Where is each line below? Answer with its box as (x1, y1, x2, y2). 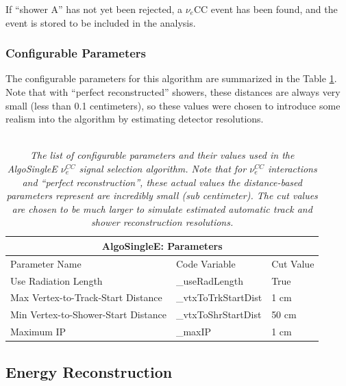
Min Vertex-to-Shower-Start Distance (10, 307, 166, 322)
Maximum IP (10, 324, 66, 339)
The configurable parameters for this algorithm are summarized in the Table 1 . (5, 71, 337, 86)
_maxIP (175, 324, 212, 339)
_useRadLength (175, 273, 243, 287)
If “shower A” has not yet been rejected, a (5, 2, 183, 16)
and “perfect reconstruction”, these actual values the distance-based (22, 175, 302, 189)
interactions (267, 161, 317, 175)
